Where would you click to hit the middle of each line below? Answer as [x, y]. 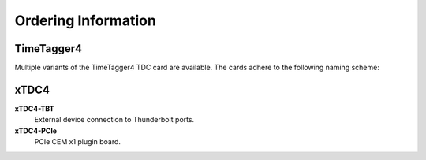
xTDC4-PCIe [36, 131]
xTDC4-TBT [34, 108]
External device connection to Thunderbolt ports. [114, 120]
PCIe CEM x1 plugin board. [78, 142]
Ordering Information [86, 20]
